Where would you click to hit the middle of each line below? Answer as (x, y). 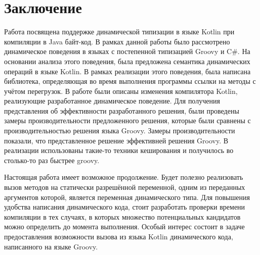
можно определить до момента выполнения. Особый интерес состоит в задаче (124, 226)
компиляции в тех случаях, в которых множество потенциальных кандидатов (122, 216)
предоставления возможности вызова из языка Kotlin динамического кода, (119, 236)
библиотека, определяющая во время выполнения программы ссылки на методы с (130, 81)
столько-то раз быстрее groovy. (52, 160)
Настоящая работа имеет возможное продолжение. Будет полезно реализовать (124, 177)
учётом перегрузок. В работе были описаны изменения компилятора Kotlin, (121, 91)
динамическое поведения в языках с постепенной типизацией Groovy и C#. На (127, 51)
